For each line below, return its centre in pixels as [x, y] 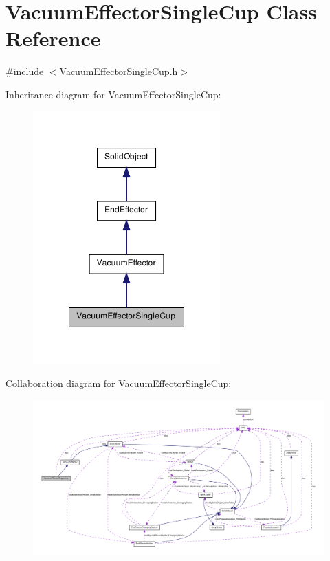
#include [25, 71]
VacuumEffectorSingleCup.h [119, 71]
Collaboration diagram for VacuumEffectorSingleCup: [119, 383]
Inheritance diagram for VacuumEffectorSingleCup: [113, 94]
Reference [53, 38]
